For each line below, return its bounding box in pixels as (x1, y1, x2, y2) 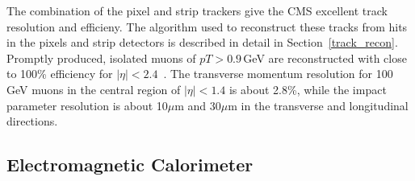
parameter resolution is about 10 (6, 97, 168, 113)
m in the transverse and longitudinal (228, 97, 409, 113)
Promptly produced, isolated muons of (6, 49, 196, 66)
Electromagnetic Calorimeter (6, 152, 254, 177)
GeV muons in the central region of (6, 80, 181, 97)
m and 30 (174, 97, 221, 113)
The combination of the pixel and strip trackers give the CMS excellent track (6, 2, 388, 19)
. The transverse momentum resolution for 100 (163, 65, 393, 82)
